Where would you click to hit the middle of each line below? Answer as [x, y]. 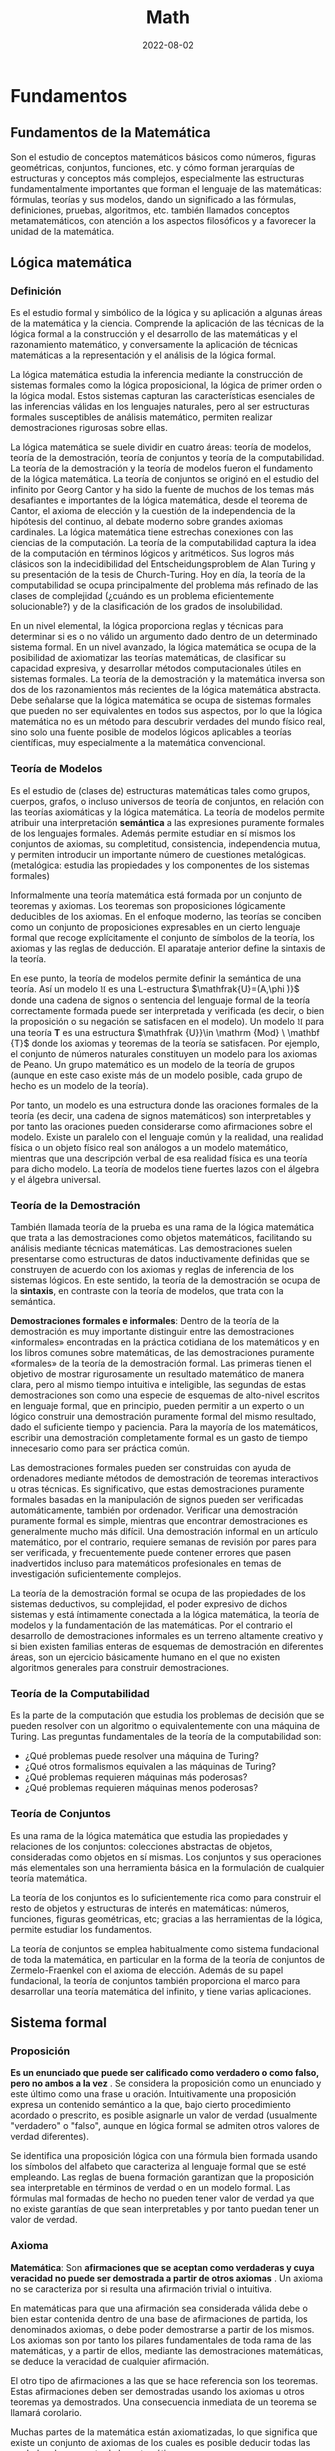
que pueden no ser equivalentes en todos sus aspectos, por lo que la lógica [166, 711]
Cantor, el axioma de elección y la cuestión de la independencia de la [153, 511]
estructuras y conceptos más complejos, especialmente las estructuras [157, 178]
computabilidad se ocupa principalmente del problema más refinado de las [164, 585]
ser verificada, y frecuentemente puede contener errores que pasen [151, 1553]
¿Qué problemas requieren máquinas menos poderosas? [141, 1788]
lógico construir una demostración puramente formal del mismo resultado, [163, 1417]
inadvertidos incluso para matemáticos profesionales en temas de [146, 1563]
